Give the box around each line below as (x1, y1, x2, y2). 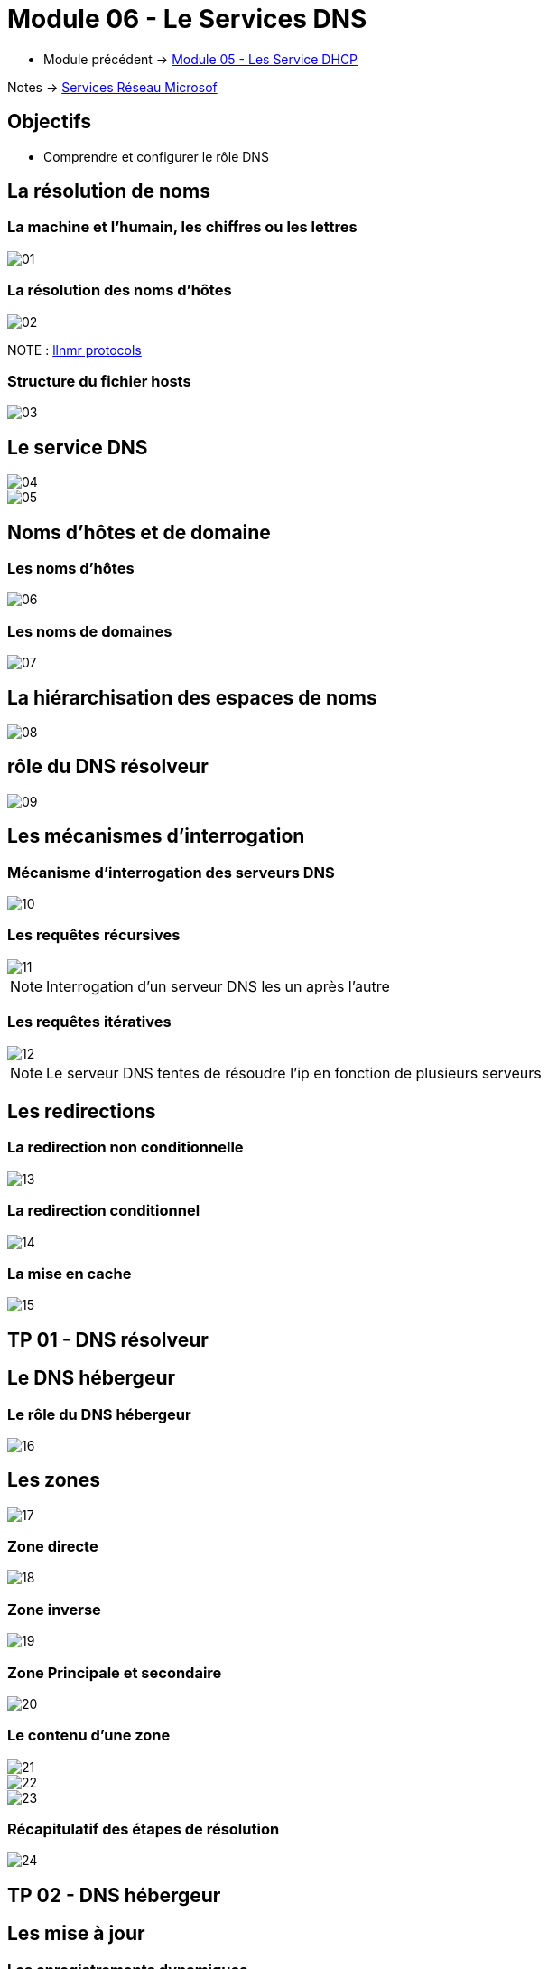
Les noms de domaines (7, 621, 172, 640)
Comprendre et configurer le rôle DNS (43, 148, 269, 164)
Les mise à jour (7, 1922, 145, 1946)
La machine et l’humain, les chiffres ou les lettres (7, 218, 358, 237)
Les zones (7, 1469, 100, 1492)
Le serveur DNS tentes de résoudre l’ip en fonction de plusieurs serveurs (46, 1063, 542, 1082)
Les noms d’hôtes (7, 559, 135, 577)
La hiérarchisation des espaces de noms (7, 686, 377, 709)
